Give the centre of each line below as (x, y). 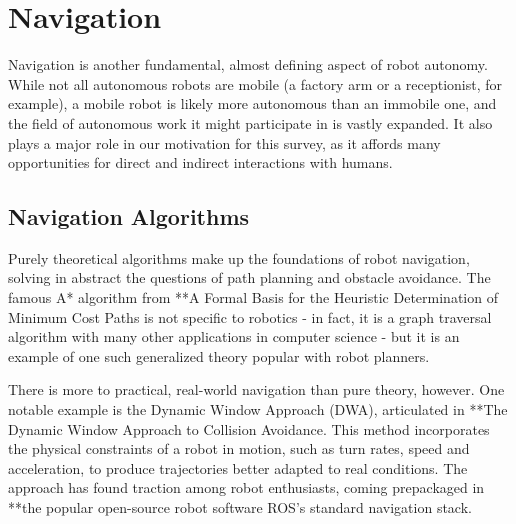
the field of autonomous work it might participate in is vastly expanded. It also (250, 122)
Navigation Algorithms (129, 216)
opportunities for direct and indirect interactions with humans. (200, 162)
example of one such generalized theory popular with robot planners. (219, 355)
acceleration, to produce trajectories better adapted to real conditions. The (238, 467)
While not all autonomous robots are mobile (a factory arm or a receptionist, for (255, 83)
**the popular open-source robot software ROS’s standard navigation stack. (240, 507)
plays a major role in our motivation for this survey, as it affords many (224, 142)
